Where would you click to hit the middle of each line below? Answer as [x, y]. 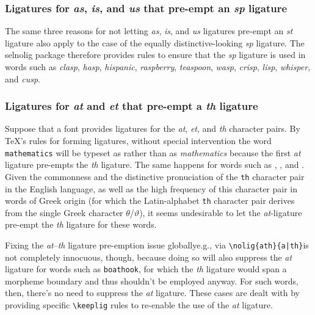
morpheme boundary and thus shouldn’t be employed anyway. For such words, [152, 281]
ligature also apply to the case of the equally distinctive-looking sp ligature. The [155, 42]
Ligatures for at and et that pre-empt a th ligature [132, 106]
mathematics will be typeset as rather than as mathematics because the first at [153, 152]
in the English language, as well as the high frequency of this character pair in [151, 188]
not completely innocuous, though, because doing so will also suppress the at [149, 257]
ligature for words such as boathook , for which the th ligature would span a [146, 269]
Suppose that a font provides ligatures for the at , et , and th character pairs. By [153, 129]
